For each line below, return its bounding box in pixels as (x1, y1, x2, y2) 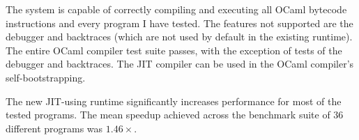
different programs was (6, 120, 103, 135)
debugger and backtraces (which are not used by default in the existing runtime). (6, 29, 353, 44)
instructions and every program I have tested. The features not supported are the (6, 15, 353, 30)
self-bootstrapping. (6, 70, 86, 84)
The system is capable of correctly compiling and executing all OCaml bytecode (6, 2, 347, 16)
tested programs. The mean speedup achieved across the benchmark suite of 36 (6, 107, 344, 122)
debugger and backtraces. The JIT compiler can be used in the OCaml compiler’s (6, 56, 354, 71)
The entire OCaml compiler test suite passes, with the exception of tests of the (6, 42, 342, 57)
